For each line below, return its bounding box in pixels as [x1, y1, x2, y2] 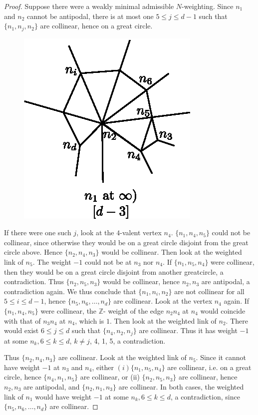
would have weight [35, 391, 92, 402]
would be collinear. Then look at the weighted [101, 247, 242, 257]
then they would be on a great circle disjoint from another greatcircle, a [4, 266, 224, 277]
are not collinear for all [174, 286, 245, 296]
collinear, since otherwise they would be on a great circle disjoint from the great [4, 237, 249, 247]
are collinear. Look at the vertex [113, 296, 213, 306]
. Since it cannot [196, 352, 246, 363]
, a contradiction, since [170, 391, 240, 402]
